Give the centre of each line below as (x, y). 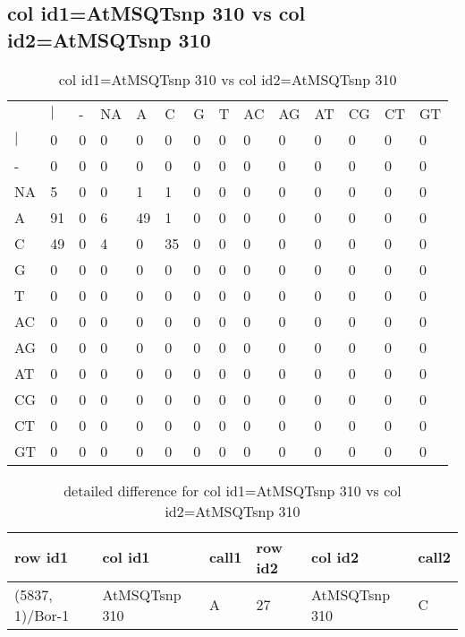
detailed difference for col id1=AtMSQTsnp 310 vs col (232, 490)
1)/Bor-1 (42, 615)
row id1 (42, 557)
